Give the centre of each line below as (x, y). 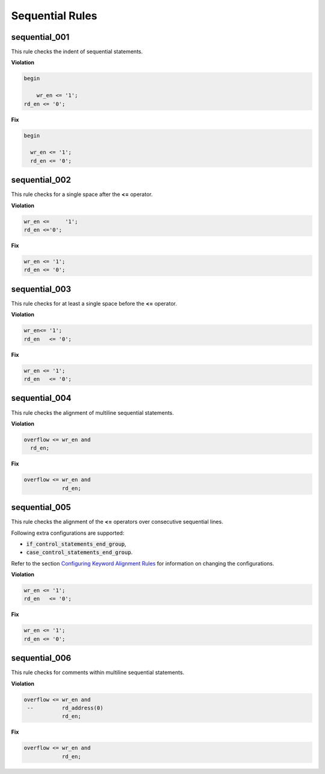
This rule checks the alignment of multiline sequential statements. (93, 412)
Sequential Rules (54, 16)
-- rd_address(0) (65, 708)
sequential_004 (41, 398)
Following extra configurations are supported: (68, 533)
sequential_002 (41, 180)
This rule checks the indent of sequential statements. (77, 52)
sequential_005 (41, 507)
